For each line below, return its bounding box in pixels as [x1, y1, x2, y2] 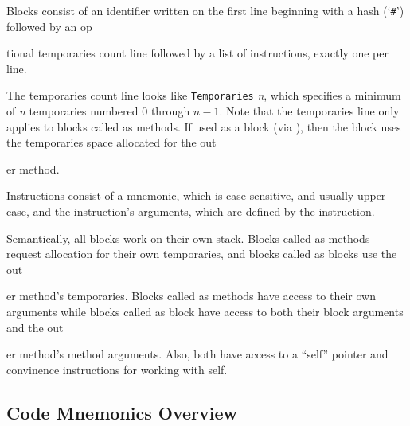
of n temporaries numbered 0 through [6, 103, 190, 119]
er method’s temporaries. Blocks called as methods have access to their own [6, 287, 376, 304]
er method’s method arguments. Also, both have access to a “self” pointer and [6, 346, 389, 362]
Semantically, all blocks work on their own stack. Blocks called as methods [6, 229, 370, 246]
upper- [357, 187, 390, 204]
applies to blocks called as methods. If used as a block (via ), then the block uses [6, 118, 401, 135]
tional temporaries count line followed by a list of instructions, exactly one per [6, 45, 389, 61]
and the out [6, 319, 64, 335]
